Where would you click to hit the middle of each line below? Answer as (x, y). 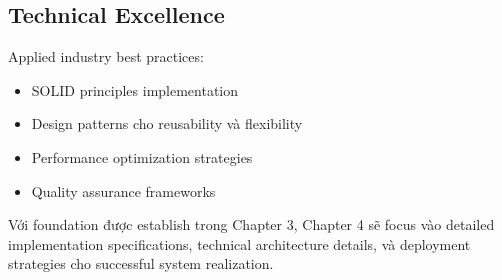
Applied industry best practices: (106, 56)
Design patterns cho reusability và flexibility (167, 123)
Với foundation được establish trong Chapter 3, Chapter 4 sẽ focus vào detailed (251, 224)
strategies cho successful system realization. (141, 263)
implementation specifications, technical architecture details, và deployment (239, 243)
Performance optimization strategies (142, 156)
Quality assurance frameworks (123, 190)
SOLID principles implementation (135, 89)
